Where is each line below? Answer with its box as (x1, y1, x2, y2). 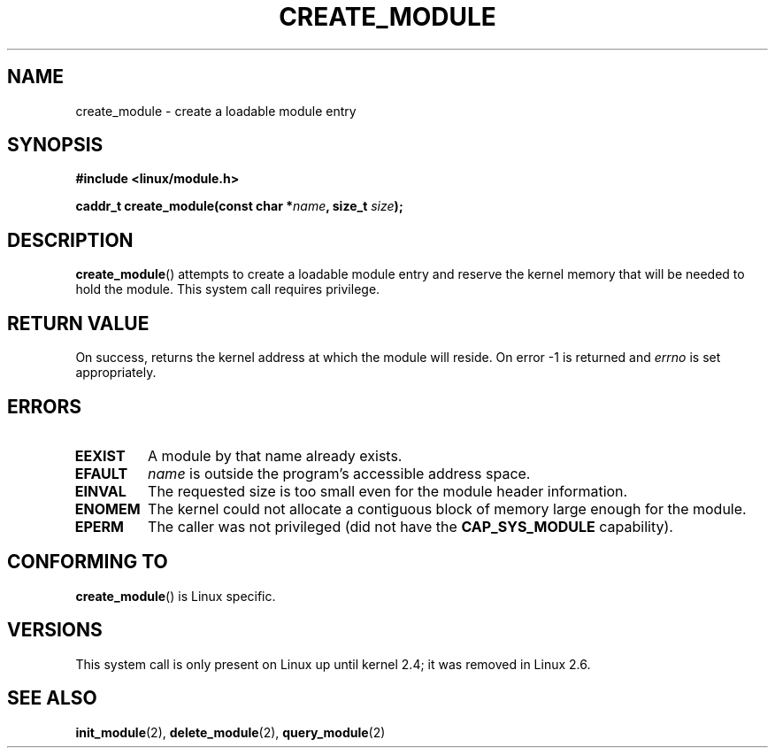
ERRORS (7, 395, 82, 418)
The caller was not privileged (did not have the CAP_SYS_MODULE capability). (148, 517, 673, 535)
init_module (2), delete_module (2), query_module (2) (75, 724, 386, 740)
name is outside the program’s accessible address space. (148, 464, 531, 482)
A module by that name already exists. (148, 446, 403, 465)
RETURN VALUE (7, 312, 150, 335)
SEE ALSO (7, 687, 97, 710)
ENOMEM (74, 499, 141, 518)
